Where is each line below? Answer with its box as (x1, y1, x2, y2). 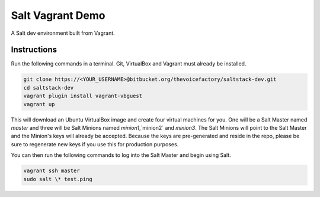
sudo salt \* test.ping (23, 176, 93, 182)
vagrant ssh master (23, 168, 80, 174)
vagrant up (23, 101, 55, 107)
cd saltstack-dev (23, 84, 74, 91)
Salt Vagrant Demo (11, 9, 105, 22)
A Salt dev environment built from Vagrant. (11, 29, 115, 37)
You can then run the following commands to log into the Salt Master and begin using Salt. (11, 152, 231, 159)
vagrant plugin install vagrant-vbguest (23, 93, 142, 100)
